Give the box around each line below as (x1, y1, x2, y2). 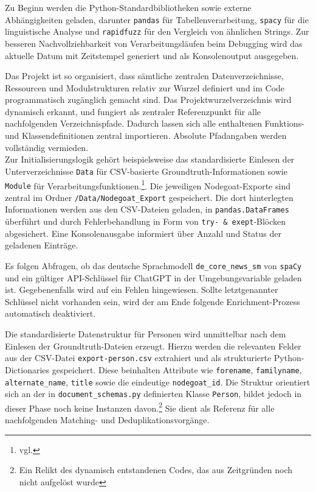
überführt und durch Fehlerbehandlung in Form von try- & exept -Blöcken (5, 215, 286, 228)
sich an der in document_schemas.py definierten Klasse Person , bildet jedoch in (5, 387, 302, 400)
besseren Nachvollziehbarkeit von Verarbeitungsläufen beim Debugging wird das (5, 37, 303, 49)
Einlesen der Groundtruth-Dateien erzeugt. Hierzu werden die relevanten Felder (5, 339, 301, 352)
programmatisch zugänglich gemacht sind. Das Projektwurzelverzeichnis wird (5, 93, 292, 106)
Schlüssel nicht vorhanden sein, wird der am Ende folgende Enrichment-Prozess (5, 295, 300, 307)
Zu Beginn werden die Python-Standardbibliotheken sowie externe (5, 1, 252, 13)
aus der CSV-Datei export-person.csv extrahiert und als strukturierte (5, 351, 272, 364)
